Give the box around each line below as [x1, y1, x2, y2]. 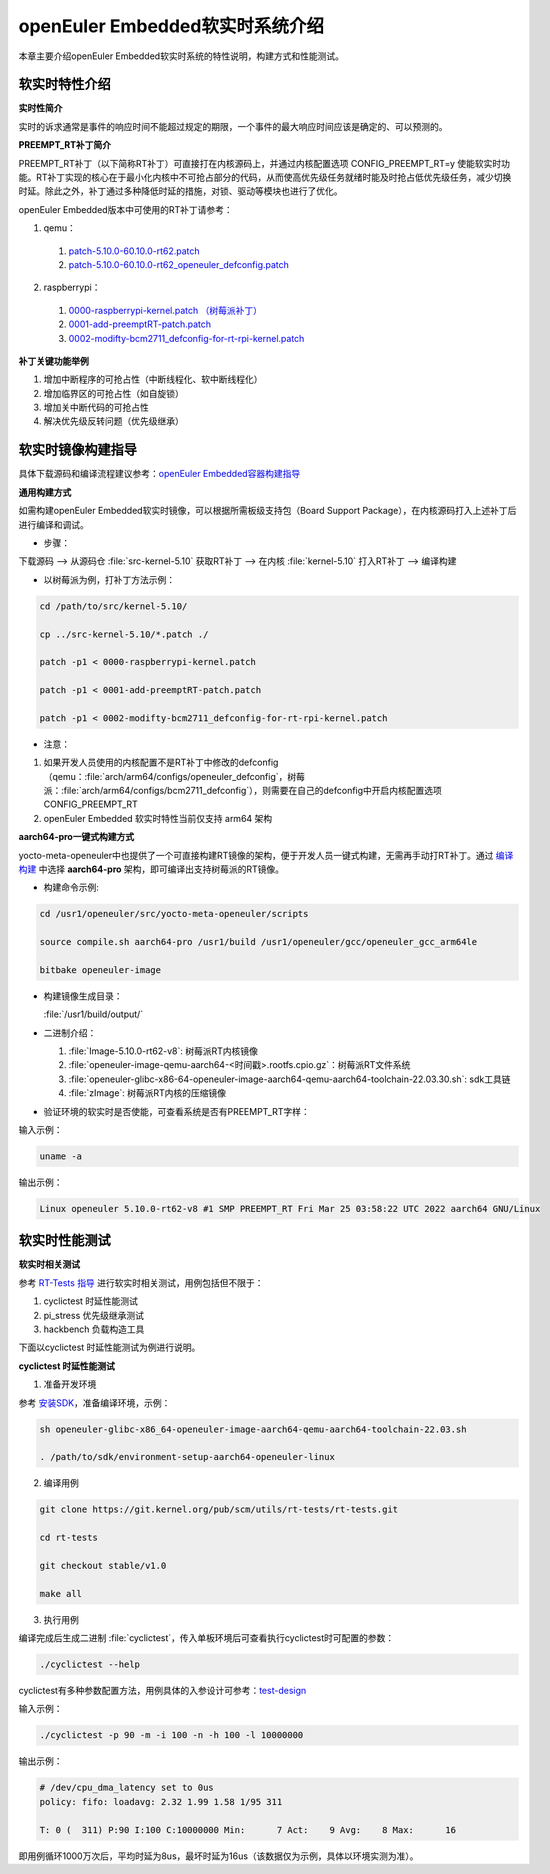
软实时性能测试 [18, 1232, 111, 1249]
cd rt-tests [39, 1532, 99, 1544]
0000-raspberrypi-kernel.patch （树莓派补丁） [68, 304, 262, 316]
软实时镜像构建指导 [18, 441, 137, 459]
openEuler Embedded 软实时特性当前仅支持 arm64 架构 [43, 812, 273, 824]
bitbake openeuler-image [39, 964, 162, 975]
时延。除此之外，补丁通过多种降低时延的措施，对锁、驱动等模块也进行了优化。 [18, 185, 343, 197]
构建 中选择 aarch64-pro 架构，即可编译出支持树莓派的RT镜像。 [18, 863, 285, 875]
